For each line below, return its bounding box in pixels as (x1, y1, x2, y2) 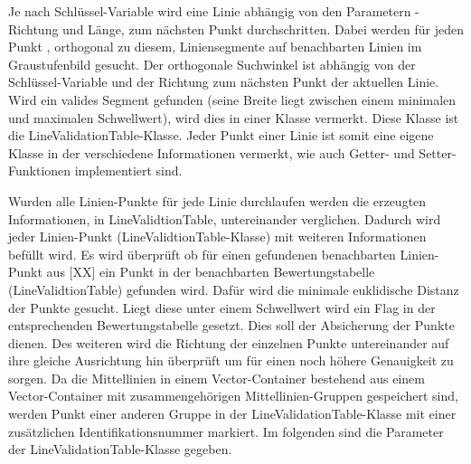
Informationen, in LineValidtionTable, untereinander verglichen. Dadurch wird (8, 209, 441, 228)
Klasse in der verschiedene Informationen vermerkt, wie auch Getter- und (8, 143, 415, 162)
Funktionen (8, 161, 71, 180)
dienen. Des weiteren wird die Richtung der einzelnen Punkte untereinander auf (8, 333, 449, 352)
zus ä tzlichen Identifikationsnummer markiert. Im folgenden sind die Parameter (8, 421, 444, 440)
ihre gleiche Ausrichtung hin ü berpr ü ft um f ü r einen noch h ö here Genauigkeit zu (8, 351, 454, 370)
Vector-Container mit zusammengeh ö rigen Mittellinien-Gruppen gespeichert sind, (8, 386, 458, 405)
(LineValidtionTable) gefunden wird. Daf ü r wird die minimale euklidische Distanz (8, 279, 459, 298)
